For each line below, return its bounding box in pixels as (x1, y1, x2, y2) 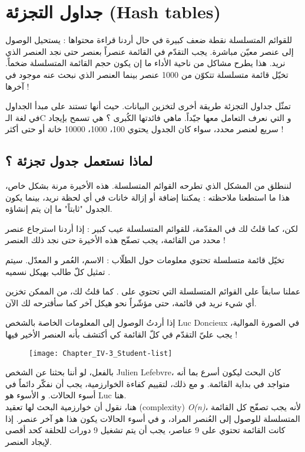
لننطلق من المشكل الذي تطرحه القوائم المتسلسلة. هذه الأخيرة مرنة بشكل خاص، (5, 179, 292, 192)
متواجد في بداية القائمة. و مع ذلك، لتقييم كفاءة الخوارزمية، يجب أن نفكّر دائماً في (5, 377, 290, 389)
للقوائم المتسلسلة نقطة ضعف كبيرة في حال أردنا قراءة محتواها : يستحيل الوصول (5, 34, 293, 46)
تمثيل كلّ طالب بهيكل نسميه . (5, 265, 111, 277)
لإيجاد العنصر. (5, 435, 52, 447)
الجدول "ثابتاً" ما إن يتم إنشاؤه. (5, 202, 112, 215)
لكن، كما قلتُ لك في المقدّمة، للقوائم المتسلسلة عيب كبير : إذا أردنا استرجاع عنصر (5, 222, 299, 234)
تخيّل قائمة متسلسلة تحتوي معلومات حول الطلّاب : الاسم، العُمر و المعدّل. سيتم (5, 254, 285, 266)
